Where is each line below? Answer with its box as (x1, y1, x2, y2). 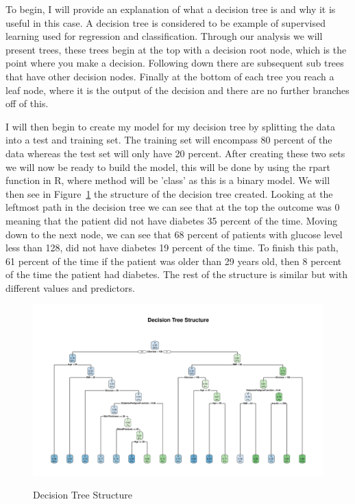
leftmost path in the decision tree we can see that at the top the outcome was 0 (5, 200, 340, 214)
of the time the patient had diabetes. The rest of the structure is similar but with (5, 267, 348, 282)
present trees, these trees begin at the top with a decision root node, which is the (5, 42, 347, 56)
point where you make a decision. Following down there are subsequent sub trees (5, 56, 344, 70)
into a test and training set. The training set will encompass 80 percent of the (5, 133, 332, 147)
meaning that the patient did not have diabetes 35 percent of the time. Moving (5, 213, 338, 227)
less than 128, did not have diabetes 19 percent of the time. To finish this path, (5, 240, 339, 255)
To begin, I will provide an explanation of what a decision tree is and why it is (5, 2, 336, 16)
